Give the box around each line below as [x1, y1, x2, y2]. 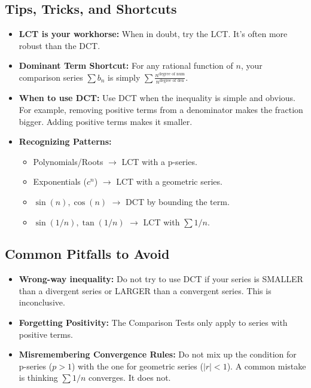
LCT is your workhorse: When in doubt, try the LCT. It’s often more [19, 28, 288, 40]
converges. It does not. [89, 371, 171, 384]
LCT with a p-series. [121, 155, 197, 167]
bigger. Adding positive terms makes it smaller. [19, 115, 193, 127]
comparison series [19, 71, 83, 83]
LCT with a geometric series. [116, 175, 222, 188]
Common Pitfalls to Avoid [5, 245, 170, 263]
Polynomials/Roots [33, 155, 103, 167]
